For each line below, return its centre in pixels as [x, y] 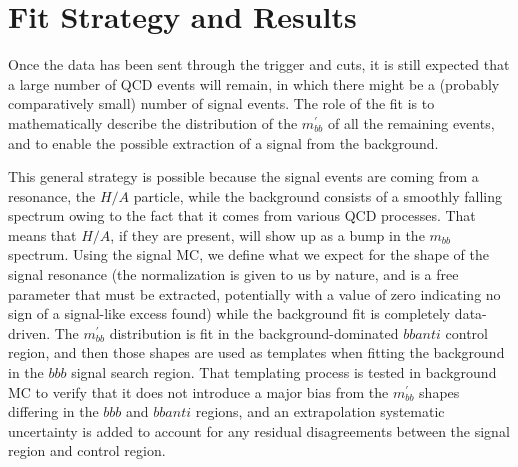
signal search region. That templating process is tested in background [284, 372]
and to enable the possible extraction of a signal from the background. [223, 142]
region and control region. [87, 450]
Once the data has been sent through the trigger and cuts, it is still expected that [259, 64]
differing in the [53, 411]
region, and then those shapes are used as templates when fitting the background [256, 352]
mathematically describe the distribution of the [153, 122]
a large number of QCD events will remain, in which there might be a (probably [254, 83]
